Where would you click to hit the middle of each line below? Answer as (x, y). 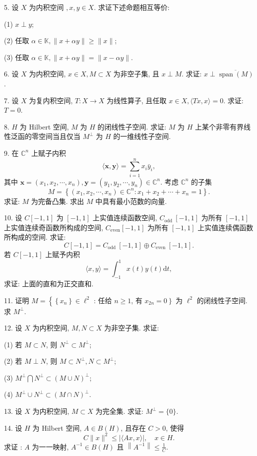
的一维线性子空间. (142, 136)
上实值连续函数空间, (125, 218)
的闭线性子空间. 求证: (132, 126)
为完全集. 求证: (119, 411)
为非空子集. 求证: (132, 328)
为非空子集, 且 (136, 74)
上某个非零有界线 (223, 126)
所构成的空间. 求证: (35, 237)
